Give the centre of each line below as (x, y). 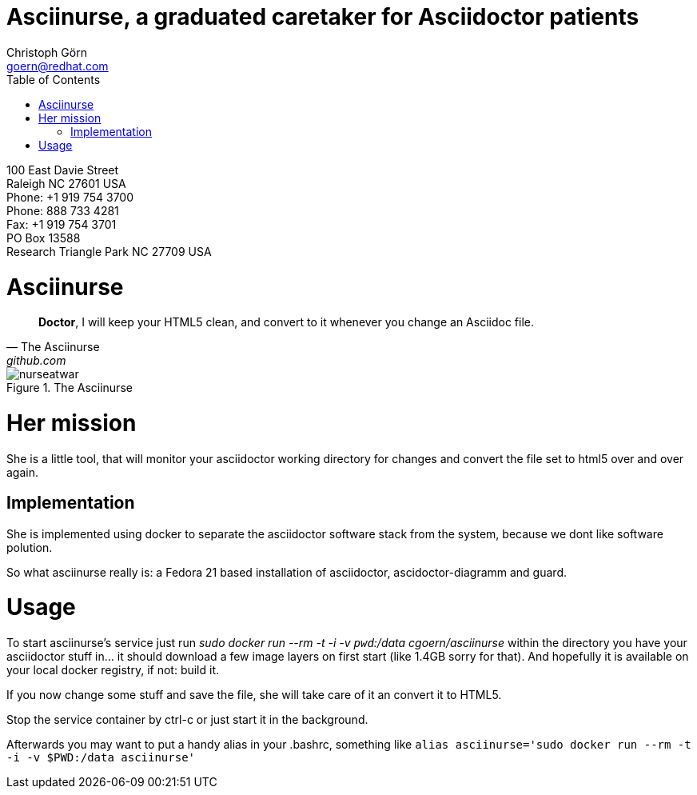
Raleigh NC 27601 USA (66, 183)
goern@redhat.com (58, 66)
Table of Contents (54, 79)
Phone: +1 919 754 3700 (70, 197)
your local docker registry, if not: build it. (113, 670)
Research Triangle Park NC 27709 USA (109, 251)
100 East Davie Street (63, 170)
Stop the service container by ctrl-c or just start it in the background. (187, 720)
